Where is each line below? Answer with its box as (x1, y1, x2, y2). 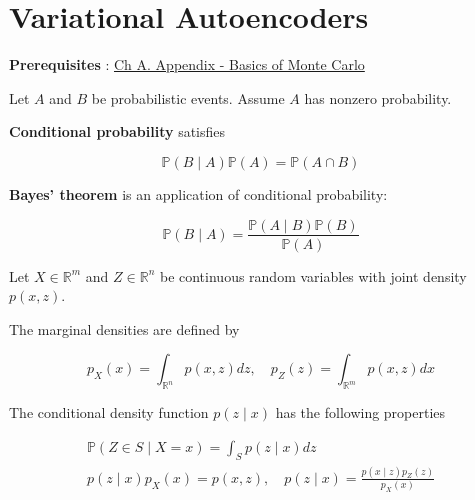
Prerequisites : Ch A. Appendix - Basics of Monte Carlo (9, 54, 365, 75)
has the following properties (275, 402, 446, 423)
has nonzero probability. (304, 87, 452, 108)
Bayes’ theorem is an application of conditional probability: (9, 183, 388, 204)
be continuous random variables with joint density (159, 265, 467, 286)
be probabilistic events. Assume (91, 87, 285, 108)
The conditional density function (9, 402, 209, 423)
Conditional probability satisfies (9, 121, 226, 142)
